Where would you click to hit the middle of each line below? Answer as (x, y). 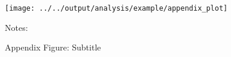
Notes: (16, 27)
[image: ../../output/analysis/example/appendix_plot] (116, 8)
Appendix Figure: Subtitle (53, 47)
